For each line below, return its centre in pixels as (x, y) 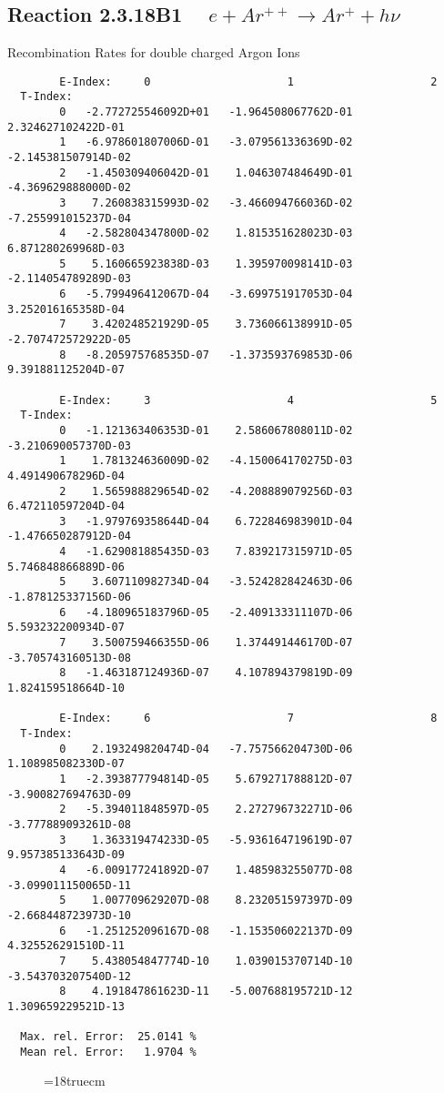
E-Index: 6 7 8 (248, 719)
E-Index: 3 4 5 (248, 400)
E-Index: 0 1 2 (248, 81)
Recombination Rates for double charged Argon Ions (154, 52)
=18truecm (75, 1081)
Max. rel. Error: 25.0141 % (108, 1037)
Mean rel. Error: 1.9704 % (108, 1052)
